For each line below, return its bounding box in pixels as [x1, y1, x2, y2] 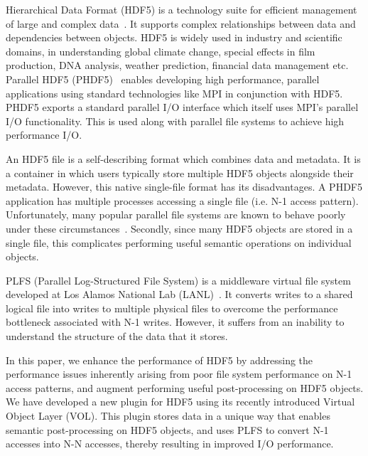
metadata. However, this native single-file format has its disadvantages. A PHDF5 [6, 179, 362, 194]
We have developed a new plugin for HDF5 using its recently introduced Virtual [6, 394, 355, 409]
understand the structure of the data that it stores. [6, 329, 228, 344]
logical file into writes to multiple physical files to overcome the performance [6, 300, 338, 315]
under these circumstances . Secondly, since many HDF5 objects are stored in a [6, 221, 353, 235]
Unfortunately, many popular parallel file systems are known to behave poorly [6, 207, 346, 222]
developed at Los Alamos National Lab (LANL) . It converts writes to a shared [6, 287, 353, 302]
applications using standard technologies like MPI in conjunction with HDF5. [6, 85, 343, 100]
